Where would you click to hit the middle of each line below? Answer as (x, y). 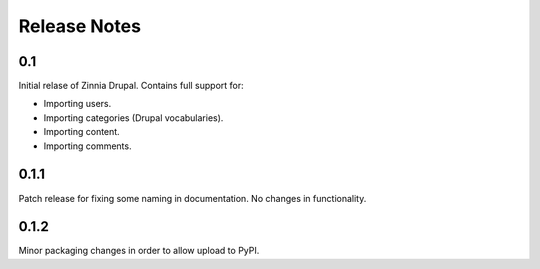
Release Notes (80, 26)
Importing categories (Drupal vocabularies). (133, 117)
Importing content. (81, 132)
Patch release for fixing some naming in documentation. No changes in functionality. (192, 198)
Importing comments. (87, 146)
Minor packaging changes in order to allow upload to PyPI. (139, 251)
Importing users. (77, 104)
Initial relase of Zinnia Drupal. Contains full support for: (131, 86)
